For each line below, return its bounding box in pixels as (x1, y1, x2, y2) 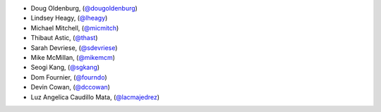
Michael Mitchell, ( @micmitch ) (30, 23, 119, 32)
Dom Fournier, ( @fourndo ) (30, 73, 107, 81)
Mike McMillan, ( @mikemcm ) (30, 53, 116, 61)
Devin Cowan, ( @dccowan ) (30, 83, 111, 92)
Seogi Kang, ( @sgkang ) (30, 63, 100, 72)
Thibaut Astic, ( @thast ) (30, 34, 98, 42)
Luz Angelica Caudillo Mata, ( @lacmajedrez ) (30, 92, 160, 101)
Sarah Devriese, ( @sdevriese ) (30, 43, 118, 52)
